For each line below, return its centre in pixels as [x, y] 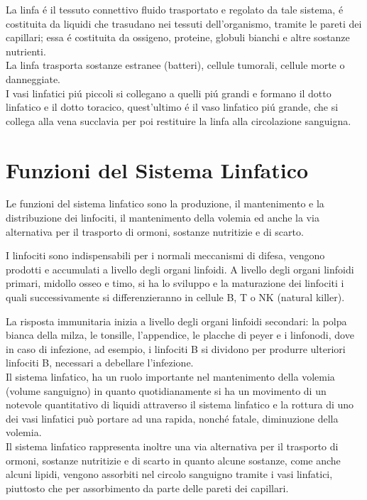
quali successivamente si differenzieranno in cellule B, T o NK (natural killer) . [175, 297]
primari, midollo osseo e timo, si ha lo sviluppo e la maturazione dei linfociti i [175, 283]
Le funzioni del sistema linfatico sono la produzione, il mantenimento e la [165, 203]
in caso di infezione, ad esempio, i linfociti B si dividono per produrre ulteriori [176, 348]
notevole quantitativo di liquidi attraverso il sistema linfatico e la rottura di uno [180, 404]
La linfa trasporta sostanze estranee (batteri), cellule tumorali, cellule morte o [175, 65]
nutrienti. [26, 51]
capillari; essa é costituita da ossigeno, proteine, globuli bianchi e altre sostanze [178, 37]
